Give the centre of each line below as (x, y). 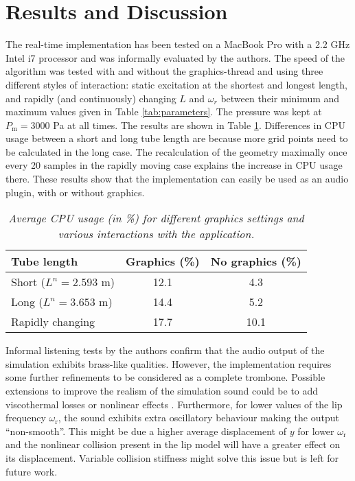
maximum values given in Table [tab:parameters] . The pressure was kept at (164, 112)
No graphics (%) (256, 261)
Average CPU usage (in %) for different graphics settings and (156, 218)
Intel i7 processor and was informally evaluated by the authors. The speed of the (175, 57)
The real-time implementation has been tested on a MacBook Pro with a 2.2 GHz (178, 44)
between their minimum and (280, 98)
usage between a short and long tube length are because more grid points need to (177, 138)
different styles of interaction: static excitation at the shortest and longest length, (176, 84)
